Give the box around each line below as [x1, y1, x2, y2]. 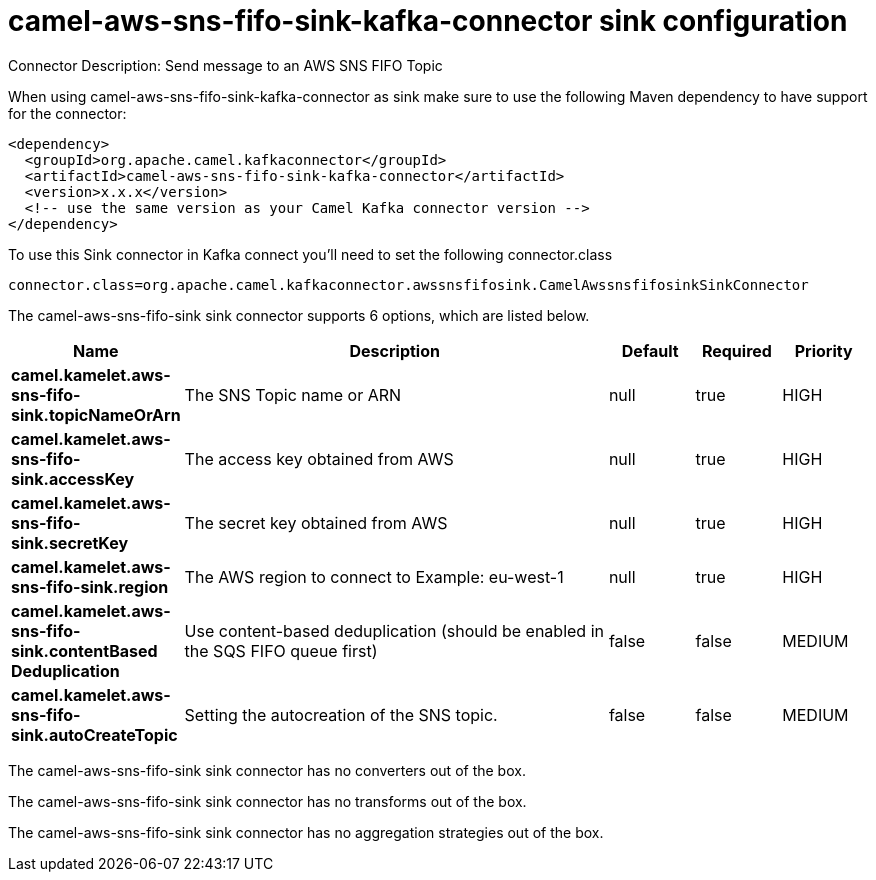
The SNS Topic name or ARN [184, 384, 402, 405]
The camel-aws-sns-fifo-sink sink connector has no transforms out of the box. [8, 792, 527, 810]
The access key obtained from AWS [184, 448, 454, 469]
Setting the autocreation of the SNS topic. [184, 704, 498, 725]
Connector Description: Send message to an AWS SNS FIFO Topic [8, 56, 443, 74]
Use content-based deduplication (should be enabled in [184, 620, 604, 641]
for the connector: [8, 104, 127, 122]
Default [621, 340, 679, 361]
